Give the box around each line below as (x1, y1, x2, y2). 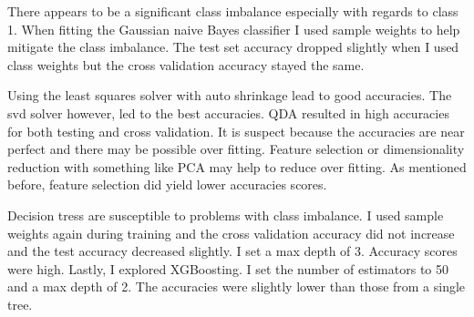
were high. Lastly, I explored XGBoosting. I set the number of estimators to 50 (7, 259, 448, 278)
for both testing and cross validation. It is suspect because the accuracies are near (7, 121, 465, 140)
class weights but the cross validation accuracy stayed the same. (7, 55, 365, 74)
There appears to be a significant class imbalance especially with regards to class (7, 2, 459, 20)
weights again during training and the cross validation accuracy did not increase (7, 223, 455, 242)
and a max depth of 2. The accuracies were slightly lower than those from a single (7, 277, 466, 296)
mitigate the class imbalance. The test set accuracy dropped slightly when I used (7, 37, 459, 56)
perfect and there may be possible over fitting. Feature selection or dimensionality (7, 139, 465, 158)
